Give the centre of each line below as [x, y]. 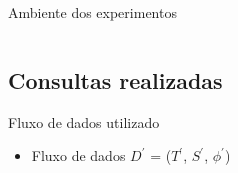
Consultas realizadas [115, 79]
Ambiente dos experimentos [92, 12]
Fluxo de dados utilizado [84, 121]
